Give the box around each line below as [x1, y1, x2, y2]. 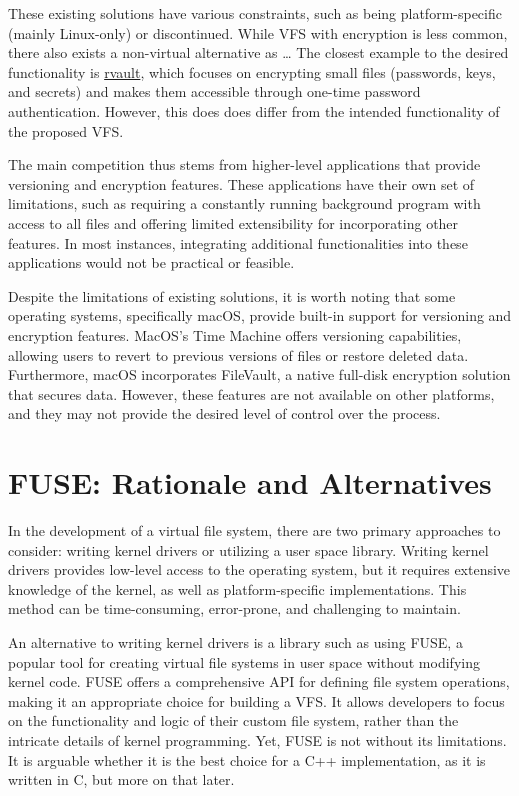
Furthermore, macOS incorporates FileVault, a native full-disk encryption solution [8, 364, 511, 385]
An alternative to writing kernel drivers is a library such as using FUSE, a [8, 631, 463, 652]
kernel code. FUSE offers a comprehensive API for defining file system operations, [8, 671, 510, 692]
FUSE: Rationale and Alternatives [8, 462, 492, 503]
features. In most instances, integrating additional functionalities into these [8, 232, 468, 253]
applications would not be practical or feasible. [8, 252, 295, 273]
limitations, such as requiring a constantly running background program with [8, 193, 481, 214]
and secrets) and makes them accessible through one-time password [8, 81, 421, 102]
